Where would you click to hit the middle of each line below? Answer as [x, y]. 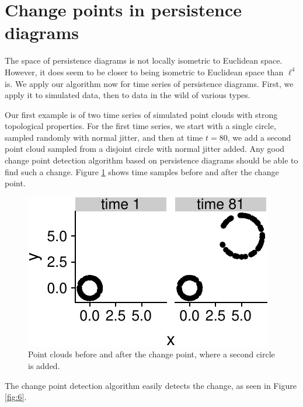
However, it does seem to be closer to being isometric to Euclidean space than [144, 72]
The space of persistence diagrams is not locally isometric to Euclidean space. [144, 60]
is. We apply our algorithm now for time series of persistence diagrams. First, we [149, 83]
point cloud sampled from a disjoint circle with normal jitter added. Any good [145, 149]
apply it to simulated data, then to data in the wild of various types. [128, 95]
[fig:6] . [16, 397]
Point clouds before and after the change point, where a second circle [151, 354]
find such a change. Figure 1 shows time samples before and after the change [142, 171]
